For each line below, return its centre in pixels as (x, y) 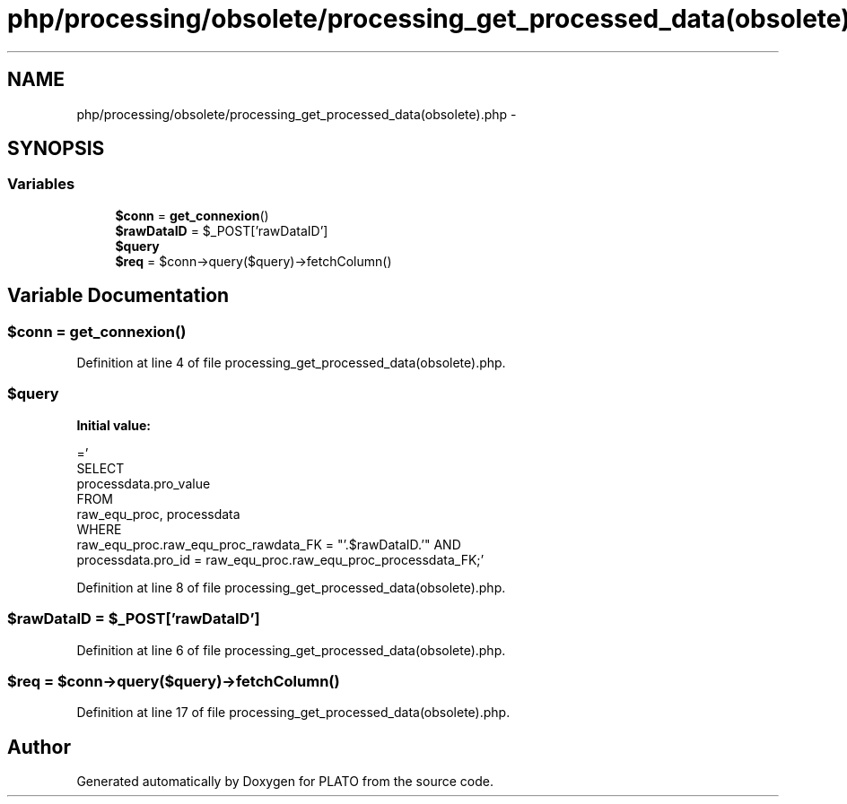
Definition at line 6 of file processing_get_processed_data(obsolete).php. (291, 650)
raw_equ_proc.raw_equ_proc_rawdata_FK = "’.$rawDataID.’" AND (269, 544)
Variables (41, 184)
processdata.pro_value (144, 483)
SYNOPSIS (56, 149)
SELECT (100, 468)
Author (39, 747)
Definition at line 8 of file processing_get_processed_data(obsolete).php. (291, 587)
